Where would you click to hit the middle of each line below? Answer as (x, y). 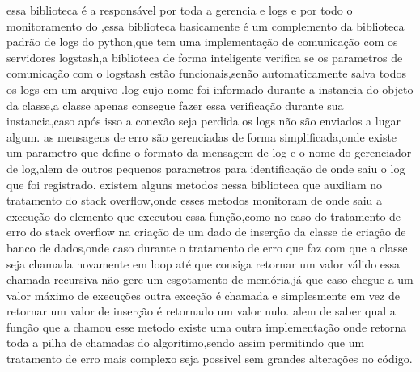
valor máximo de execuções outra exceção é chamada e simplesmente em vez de (203, 295)
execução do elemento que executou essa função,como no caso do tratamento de (204, 216)
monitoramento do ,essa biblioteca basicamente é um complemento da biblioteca (206, 25)
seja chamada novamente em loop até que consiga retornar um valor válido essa (204, 263)
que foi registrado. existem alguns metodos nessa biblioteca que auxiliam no (195, 184)
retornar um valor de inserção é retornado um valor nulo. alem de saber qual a (201, 311)
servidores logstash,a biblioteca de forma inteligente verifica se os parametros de (205, 57)
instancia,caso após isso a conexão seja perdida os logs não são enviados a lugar (204, 121)
